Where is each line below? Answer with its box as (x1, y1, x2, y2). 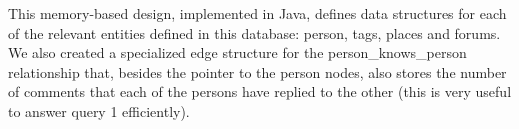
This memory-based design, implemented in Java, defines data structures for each (8, 3, 507, 23)
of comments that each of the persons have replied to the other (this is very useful (8, 81, 512, 102)
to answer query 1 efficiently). (8, 100, 190, 121)
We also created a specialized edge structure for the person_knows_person (8, 42, 467, 63)
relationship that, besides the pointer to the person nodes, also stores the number (8, 61, 507, 82)
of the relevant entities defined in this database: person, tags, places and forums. (8, 22, 501, 43)
